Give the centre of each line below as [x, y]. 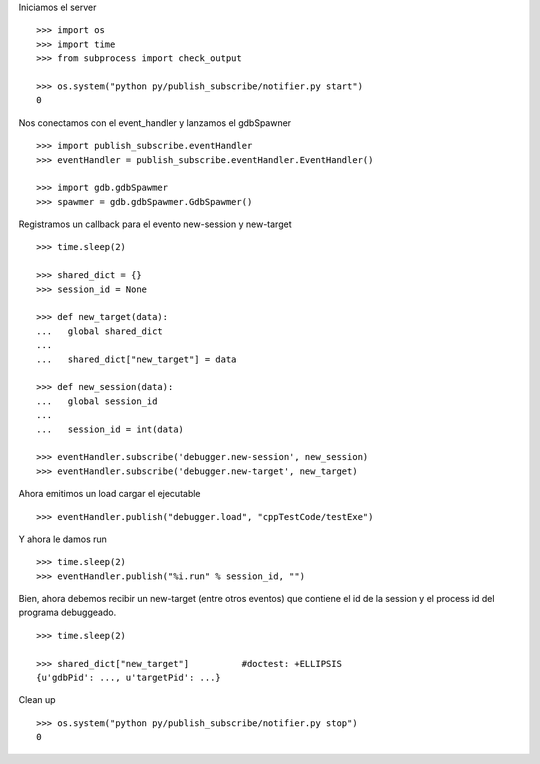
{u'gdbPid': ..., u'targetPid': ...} [129, 678]
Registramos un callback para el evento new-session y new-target [155, 224]
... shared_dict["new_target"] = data [136, 359]
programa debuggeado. [67, 612]
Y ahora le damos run [62, 539]
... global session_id [97, 401]
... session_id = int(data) [110, 429]
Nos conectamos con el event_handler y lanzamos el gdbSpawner [155, 122]
